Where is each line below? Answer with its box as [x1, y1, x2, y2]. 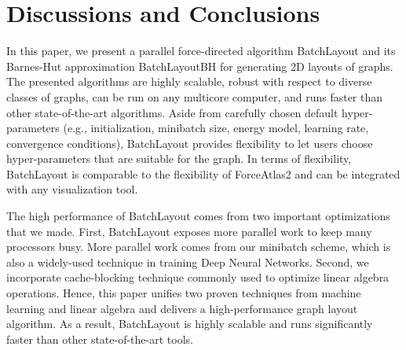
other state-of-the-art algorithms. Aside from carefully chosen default [6, 104, 338, 120]
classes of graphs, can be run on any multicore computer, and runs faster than [6, 88, 383, 105]
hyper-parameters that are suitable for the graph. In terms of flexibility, [6, 150, 352, 167]
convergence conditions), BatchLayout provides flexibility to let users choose [6, 134, 373, 151]
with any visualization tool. [6, 181, 138, 197]
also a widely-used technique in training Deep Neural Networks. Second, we [6, 253, 369, 270]
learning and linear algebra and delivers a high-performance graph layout [6, 300, 358, 316]
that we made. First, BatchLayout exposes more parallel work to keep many [6, 223, 372, 239]
